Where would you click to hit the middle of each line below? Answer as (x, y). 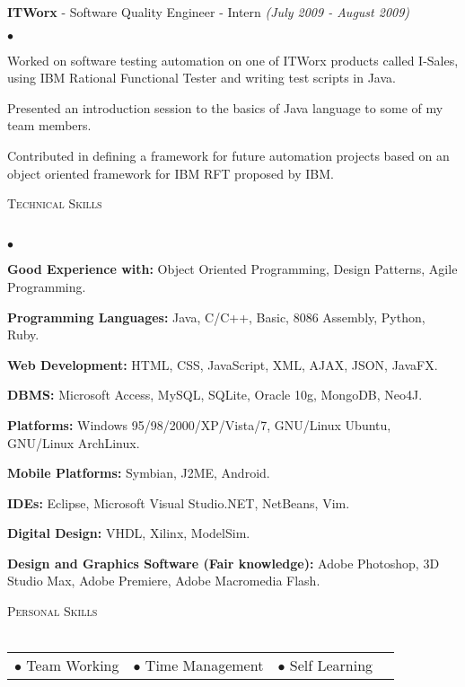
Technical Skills (55, 203)
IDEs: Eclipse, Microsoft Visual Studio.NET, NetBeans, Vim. (179, 502)
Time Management (204, 665)
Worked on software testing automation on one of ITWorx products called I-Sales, (233, 60)
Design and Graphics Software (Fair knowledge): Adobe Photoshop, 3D (224, 563)
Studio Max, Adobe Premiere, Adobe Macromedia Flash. (164, 581)
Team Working (73, 665)
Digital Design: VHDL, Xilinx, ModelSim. (129, 533)
